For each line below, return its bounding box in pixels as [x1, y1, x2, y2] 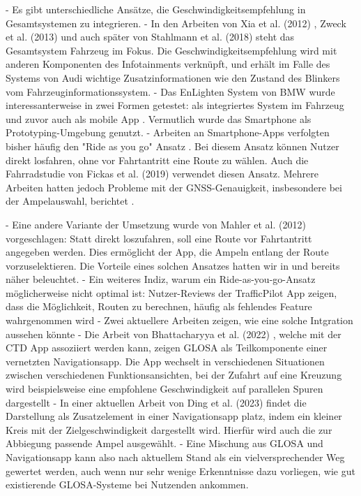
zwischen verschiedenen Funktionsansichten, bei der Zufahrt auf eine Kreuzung [6, 367, 342, 382]
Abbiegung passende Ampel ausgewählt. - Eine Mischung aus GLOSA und [6, 436, 323, 451]
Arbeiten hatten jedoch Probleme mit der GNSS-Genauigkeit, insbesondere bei [6, 180, 342, 194]
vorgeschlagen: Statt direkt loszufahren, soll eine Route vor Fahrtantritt [6, 231, 312, 245]
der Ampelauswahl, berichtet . [6, 194, 135, 208]
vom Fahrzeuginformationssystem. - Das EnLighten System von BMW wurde [6, 84, 335, 99]
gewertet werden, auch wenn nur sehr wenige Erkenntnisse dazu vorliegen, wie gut [6, 463, 355, 478]
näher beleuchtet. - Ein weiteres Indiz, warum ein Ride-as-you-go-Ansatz [6, 272, 316, 286]
